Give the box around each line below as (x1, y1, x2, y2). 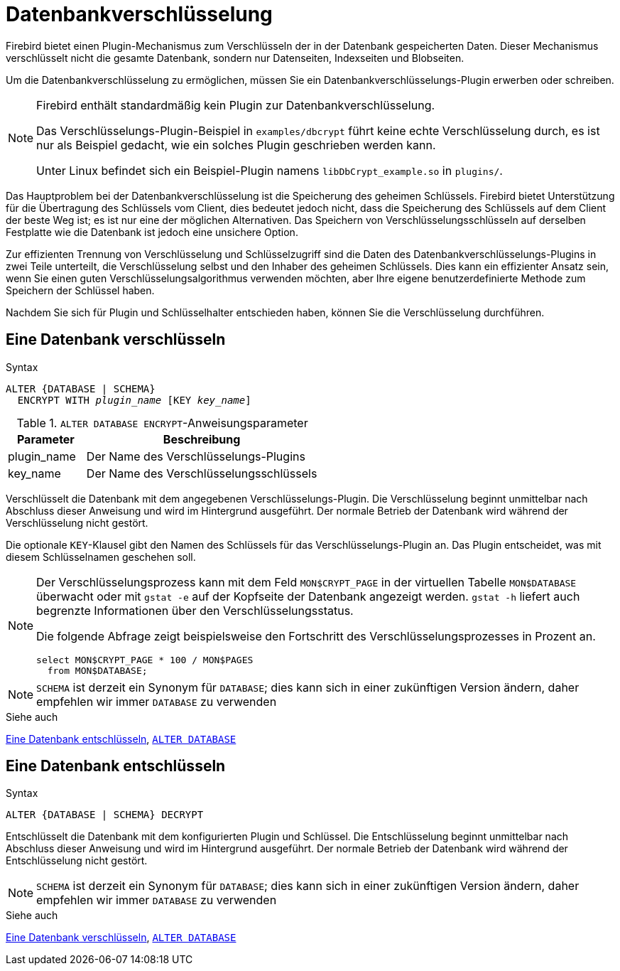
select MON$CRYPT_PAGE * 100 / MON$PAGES (36, 654, 254, 665)
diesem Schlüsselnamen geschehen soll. (6, 550, 196, 563)
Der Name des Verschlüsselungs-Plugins (86, 449, 305, 463)
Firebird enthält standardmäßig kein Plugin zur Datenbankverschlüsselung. (36, 97, 435, 112)
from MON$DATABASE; (47, 665, 148, 676)
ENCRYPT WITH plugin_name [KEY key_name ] (17, 394, 251, 406)
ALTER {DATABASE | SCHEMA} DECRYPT (6, 809, 204, 821)
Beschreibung (163, 431, 241, 446)
